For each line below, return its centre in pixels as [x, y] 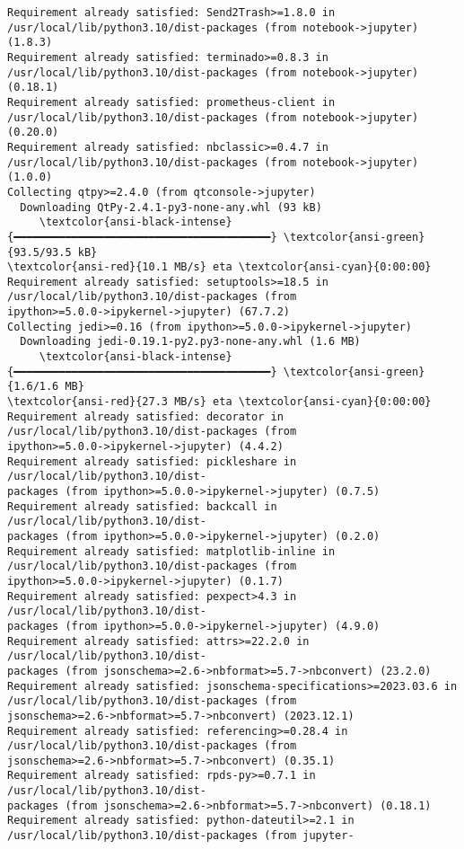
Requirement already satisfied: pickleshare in [152, 461]
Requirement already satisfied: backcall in [142, 506]
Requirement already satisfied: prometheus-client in [171, 102]
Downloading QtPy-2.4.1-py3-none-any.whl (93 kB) [171, 207]
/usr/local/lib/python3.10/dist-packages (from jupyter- [181, 836]
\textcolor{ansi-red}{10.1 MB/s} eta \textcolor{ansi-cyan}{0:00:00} [219, 267]
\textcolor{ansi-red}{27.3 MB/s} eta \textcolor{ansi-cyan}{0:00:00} [219, 402]
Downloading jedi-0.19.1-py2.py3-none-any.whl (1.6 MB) [190, 342]
